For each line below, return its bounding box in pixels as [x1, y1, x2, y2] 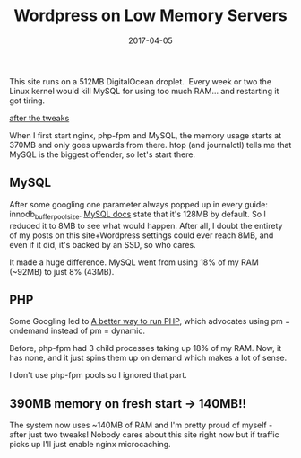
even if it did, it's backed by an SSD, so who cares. [9, 239, 196, 250]
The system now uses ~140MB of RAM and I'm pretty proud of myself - [9, 419, 273, 431]
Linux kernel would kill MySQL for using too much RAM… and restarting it [9, 85, 279, 96]
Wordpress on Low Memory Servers [13, 5, 288, 26]
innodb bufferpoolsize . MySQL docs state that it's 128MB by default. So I [9, 208, 267, 221]
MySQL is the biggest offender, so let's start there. [9, 149, 195, 160]
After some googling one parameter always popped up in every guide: [9, 198, 269, 209]
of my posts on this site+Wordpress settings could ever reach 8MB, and [9, 230, 274, 241]
